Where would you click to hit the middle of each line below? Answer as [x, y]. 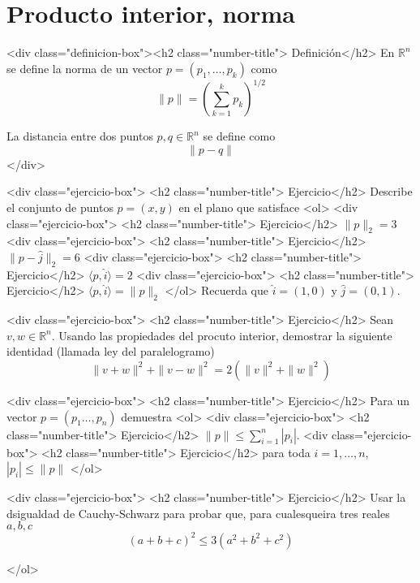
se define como [239, 136]
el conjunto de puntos [60, 207]
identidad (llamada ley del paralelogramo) [111, 351]
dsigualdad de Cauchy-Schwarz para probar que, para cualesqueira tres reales [198, 513]
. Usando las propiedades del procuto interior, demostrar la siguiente [222, 335]
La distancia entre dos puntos [80, 136]
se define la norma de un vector [85, 68]
